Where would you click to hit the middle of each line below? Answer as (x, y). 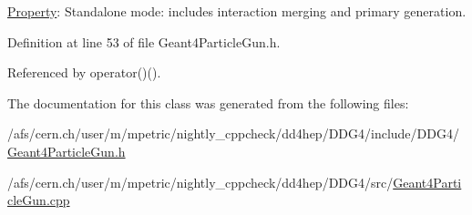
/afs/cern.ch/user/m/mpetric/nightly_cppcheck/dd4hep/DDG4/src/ (200, 182)
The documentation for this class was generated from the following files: (208, 102)
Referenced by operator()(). (84, 72)
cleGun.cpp (39, 200)
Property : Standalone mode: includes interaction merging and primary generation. (237, 11)
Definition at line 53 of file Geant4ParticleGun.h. (144, 41)
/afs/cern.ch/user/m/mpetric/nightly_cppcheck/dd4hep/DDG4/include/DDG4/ (233, 133)
